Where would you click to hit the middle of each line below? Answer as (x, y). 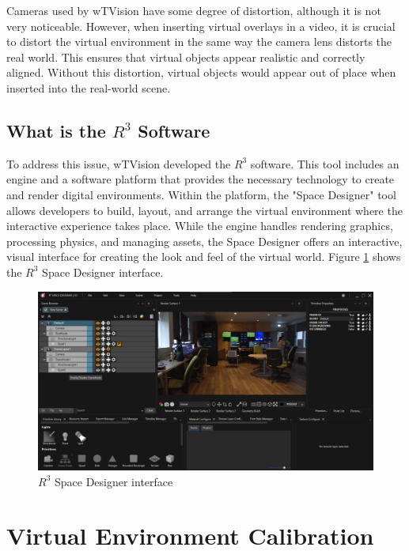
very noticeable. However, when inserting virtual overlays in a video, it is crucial (201, 26)
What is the (56, 130)
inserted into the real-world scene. (89, 87)
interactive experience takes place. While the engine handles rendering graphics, (200, 226)
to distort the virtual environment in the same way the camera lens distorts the (199, 42)
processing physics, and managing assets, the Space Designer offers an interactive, (204, 241)
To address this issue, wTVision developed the (119, 163)
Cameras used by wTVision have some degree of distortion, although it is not (194, 10)
